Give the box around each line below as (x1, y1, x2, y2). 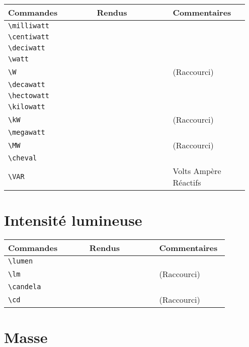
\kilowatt (8, 103, 45, 111)
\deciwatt (8, 44, 45, 52)
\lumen (8, 257, 33, 266)
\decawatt (8, 80, 45, 89)
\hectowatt (8, 92, 49, 100)
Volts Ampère (173, 165, 221, 177)
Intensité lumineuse (4, 210, 142, 230)
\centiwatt (8, 33, 49, 41)
